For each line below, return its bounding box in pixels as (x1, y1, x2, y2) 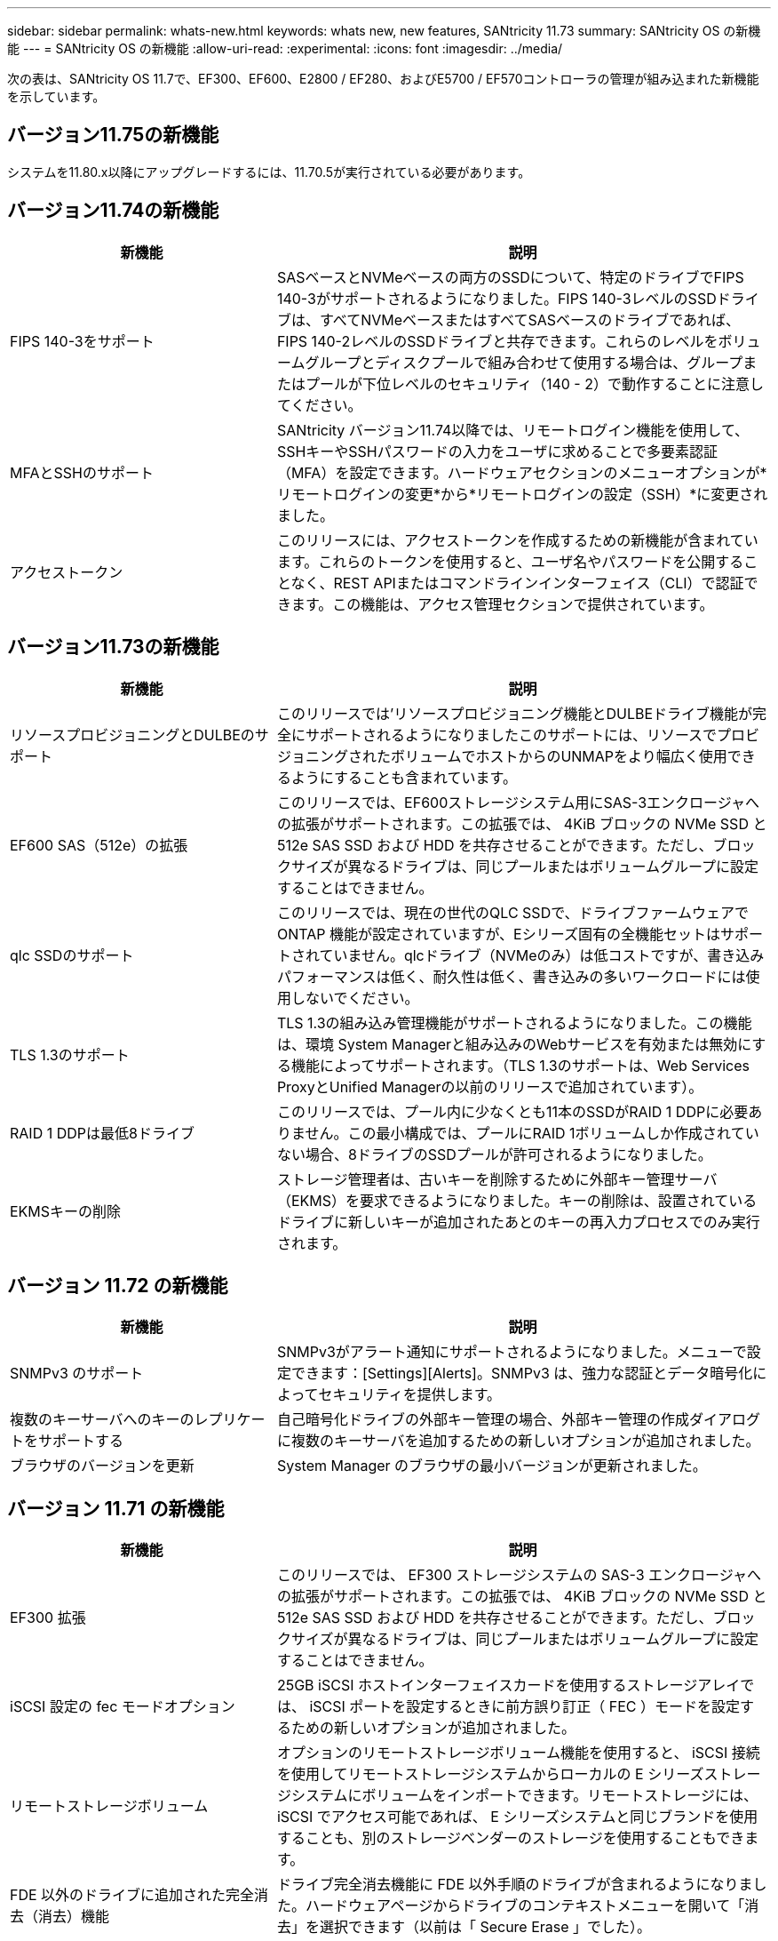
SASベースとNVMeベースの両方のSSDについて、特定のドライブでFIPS (276, 268, 744, 286)
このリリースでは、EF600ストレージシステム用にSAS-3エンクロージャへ (276, 793, 759, 811)
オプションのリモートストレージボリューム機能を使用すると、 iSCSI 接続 (276, 1744, 760, 1762)
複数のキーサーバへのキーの (10, 1410, 194, 1429)
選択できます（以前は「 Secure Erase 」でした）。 (319, 1918, 652, 1937)
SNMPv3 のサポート (10, 1364, 144, 1383)
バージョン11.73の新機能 (7, 635, 219, 659)
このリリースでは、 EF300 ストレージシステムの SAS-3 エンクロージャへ (276, 1566, 761, 1585)
